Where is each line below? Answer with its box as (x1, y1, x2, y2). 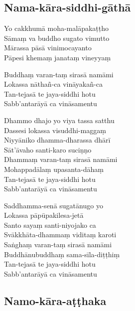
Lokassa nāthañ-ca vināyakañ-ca (4, 79, 103, 89)
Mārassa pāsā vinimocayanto (4, 42, 92, 53)
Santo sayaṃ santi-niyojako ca (4, 219, 96, 230)
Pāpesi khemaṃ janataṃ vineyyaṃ (4, 52, 111, 62)
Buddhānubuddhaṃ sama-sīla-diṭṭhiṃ (4, 249, 120, 259)
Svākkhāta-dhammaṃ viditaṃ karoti (4, 229, 117, 240)
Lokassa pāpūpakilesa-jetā (4, 210, 84, 220)
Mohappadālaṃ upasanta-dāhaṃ (4, 163, 104, 174)
